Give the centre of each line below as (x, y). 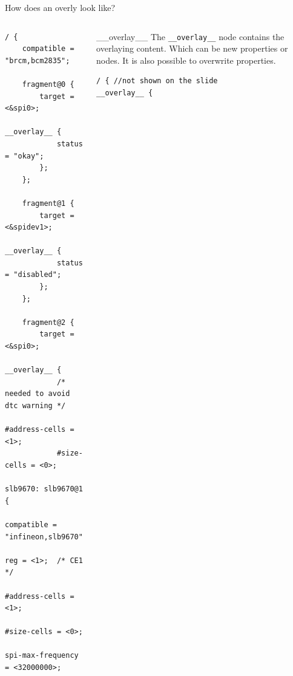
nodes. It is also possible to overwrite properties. (186, 60)
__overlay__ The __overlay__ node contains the (190, 36)
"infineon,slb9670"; (46, 537)
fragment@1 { (48, 203)
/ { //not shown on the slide (157, 81)
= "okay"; (25, 156)
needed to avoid (38, 394)
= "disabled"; (33, 275)
